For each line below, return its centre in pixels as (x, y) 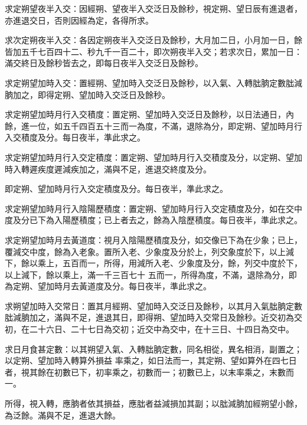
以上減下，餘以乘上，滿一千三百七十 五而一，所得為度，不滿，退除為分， (147, 274)
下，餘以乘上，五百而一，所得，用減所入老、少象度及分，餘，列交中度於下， (153, 263)
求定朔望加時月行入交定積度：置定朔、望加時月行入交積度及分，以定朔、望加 (153, 157)
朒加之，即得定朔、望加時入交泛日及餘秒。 (87, 94)
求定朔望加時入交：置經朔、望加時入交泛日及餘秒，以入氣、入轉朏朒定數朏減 (153, 82)
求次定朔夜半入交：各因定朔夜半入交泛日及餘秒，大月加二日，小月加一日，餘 (153, 40)
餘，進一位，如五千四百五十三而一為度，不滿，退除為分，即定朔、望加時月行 (153, 125)
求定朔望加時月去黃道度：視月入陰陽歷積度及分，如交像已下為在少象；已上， (153, 239)
